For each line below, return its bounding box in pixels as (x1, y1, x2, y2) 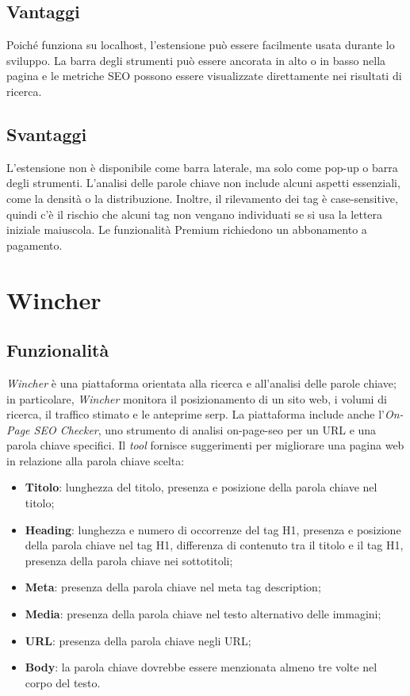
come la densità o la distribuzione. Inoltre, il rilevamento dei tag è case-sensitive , (6, 189, 398, 206)
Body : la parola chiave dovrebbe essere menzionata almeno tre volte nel (25, 659, 377, 675)
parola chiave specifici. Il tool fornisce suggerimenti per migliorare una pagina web (6, 437, 404, 453)
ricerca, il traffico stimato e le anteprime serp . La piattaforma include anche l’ (6, 406, 385, 423)
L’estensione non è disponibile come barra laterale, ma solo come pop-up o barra (6, 159, 398, 175)
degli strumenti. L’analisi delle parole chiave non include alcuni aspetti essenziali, (6, 174, 400, 191)
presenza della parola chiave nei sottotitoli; (25, 552, 233, 568)
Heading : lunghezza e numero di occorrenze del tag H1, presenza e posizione (25, 521, 401, 537)
